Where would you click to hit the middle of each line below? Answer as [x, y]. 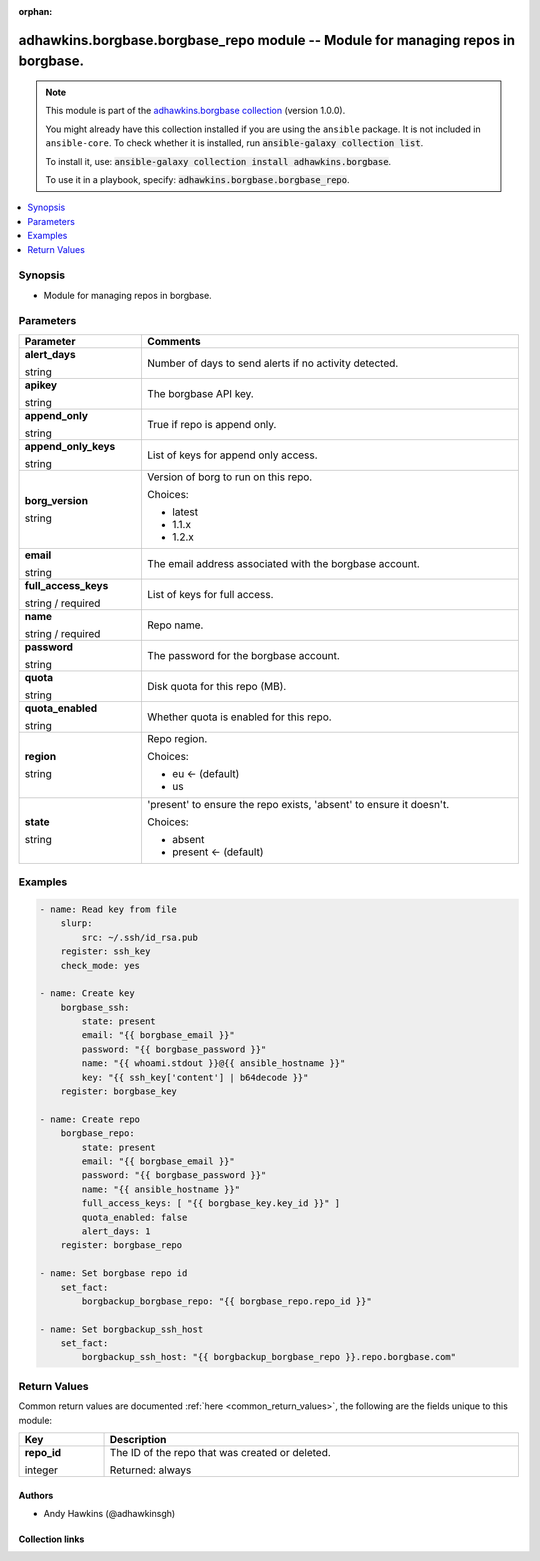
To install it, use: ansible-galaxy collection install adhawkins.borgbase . [218, 161]
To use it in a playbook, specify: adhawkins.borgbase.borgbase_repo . [197, 179]
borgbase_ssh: [95, 1007]
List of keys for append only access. [232, 455]
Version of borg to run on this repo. [229, 477]
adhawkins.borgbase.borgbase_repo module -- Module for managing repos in [266, 40]
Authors [36, 1495]
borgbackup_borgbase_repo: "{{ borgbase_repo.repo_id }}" [226, 1301]
